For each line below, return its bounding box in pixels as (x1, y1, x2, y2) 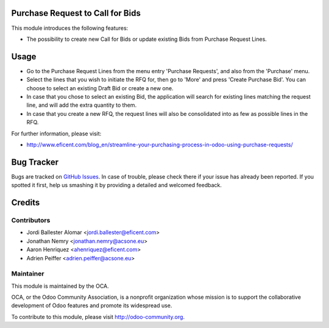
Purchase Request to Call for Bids (11, 8, 141, 18)
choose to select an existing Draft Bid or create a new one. (26, 84, 174, 91)
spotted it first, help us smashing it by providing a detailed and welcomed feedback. (11, 182, 222, 189)
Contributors (11, 216, 51, 225)
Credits (11, 198, 40, 208)
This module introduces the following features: (11, 24, 129, 32)
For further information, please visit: (11, 130, 102, 137)
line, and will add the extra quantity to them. (26, 101, 137, 109)
